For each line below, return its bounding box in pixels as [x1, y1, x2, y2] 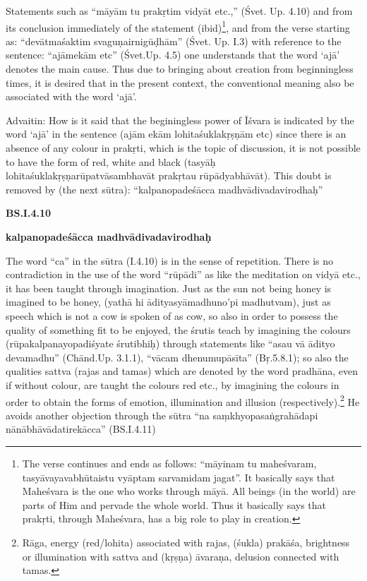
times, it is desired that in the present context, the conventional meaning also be [6, 75, 354, 90]
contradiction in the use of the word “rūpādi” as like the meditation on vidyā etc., [6, 267, 361, 282]
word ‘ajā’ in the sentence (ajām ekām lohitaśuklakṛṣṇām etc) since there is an [6, 126, 347, 141]
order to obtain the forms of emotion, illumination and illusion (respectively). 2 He [6, 392, 360, 409]
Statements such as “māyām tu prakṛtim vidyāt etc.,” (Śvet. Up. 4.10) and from [6, 4, 353, 18]
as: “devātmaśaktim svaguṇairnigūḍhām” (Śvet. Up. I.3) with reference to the [6, 33, 342, 48]
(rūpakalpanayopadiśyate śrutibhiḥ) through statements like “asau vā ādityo [6, 336, 335, 351]
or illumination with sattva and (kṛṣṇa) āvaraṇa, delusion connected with [22, 549, 339, 563]
